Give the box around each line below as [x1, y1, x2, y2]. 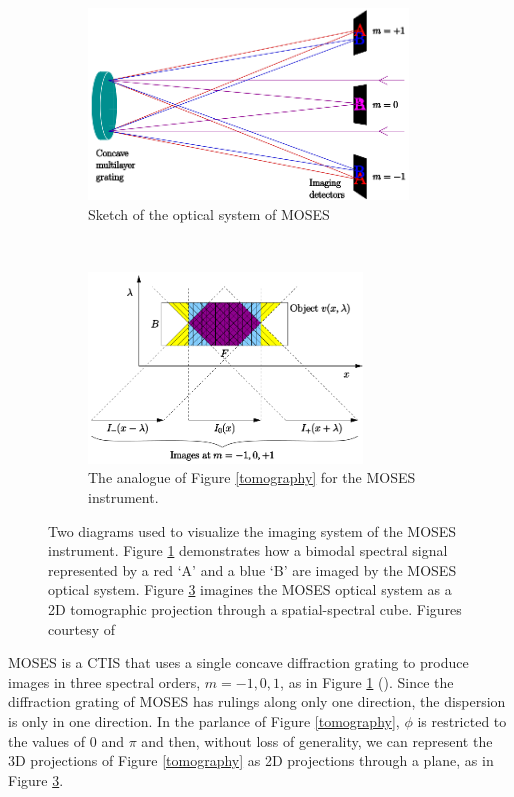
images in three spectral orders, [8, 671, 201, 692]
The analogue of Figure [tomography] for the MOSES [88, 467, 416, 488]
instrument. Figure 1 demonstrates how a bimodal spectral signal [48, 540, 448, 561]
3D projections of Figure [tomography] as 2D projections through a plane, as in [8, 750, 494, 771]
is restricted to [417, 710, 507, 731]
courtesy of [48, 618, 116, 639]
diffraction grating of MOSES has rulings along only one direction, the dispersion [8, 691, 506, 712]
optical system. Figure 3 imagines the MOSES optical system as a [48, 579, 452, 600]
